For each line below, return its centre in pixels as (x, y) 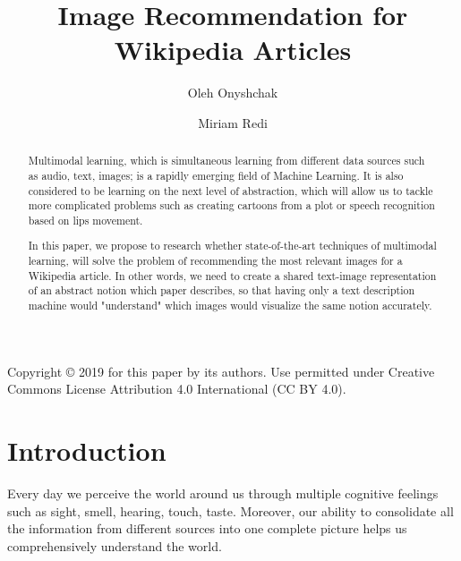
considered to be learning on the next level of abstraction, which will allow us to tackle (230, 190)
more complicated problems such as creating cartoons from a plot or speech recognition (231, 205)
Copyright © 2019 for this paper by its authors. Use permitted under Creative (221, 371)
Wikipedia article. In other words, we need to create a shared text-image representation (232, 275)
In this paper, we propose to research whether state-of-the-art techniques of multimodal (232, 246)
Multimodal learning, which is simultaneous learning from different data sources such (226, 161)
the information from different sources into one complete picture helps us (207, 528)
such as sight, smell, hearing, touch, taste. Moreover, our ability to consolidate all (230, 510)
